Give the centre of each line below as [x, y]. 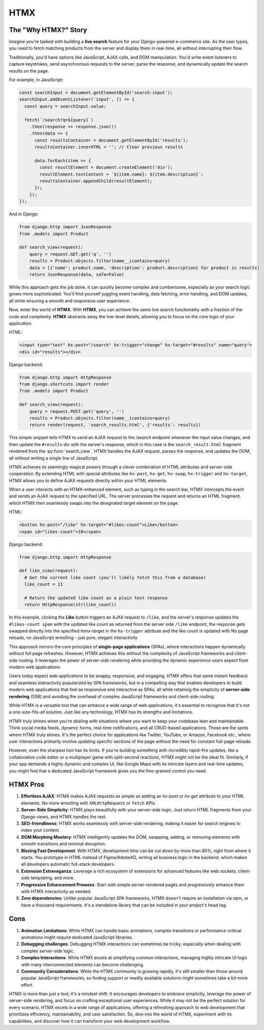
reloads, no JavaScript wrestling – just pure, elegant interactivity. [74, 638]
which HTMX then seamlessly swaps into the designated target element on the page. [94, 503]
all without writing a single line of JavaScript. [54, 458]
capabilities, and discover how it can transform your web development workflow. [90, 1021]
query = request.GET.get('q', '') [70, 254]
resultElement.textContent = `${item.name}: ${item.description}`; [122, 174]
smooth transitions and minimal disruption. [64, 844]
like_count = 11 [44, 584]
